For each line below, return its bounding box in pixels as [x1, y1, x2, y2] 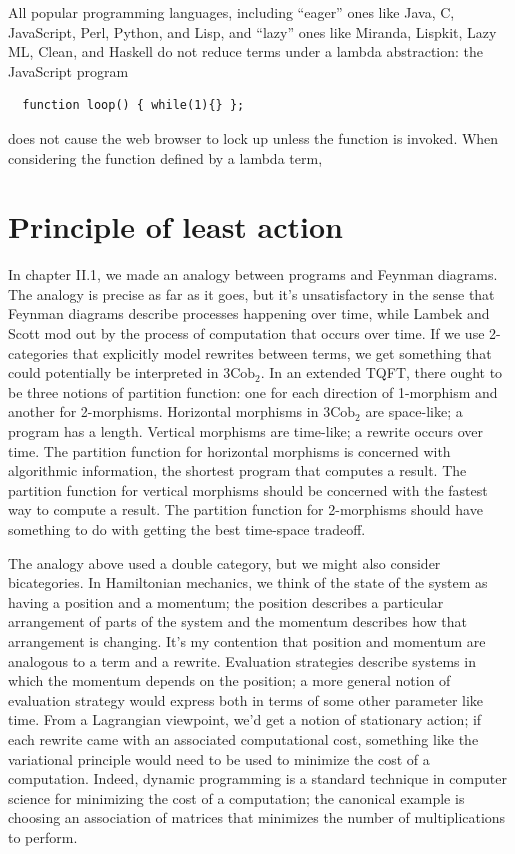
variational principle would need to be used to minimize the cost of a [8, 748, 430, 769]
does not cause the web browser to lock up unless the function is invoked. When [8, 127, 499, 148]
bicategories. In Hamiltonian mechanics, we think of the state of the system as [8, 572, 488, 593]
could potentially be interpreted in [8, 362, 219, 383]
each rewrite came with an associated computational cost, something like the [8, 728, 479, 749]
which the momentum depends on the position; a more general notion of [8, 670, 451, 691]
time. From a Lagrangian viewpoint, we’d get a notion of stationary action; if [8, 709, 482, 730]
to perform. [8, 826, 78, 847]
